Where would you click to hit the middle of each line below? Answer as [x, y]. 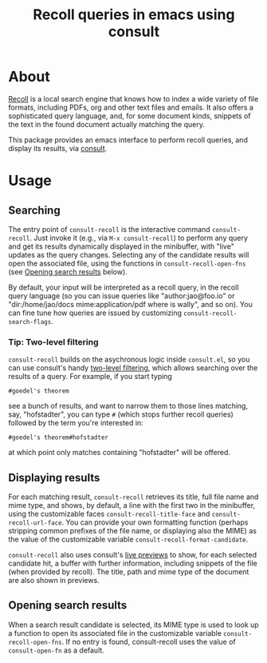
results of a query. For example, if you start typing [90, 377]
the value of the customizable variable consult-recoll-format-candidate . [128, 539]
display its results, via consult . [58, 148]
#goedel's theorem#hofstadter [59, 437]
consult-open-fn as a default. [57, 650]
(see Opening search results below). [68, 272]
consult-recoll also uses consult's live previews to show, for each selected [133, 555]
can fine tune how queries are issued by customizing [95, 313]
